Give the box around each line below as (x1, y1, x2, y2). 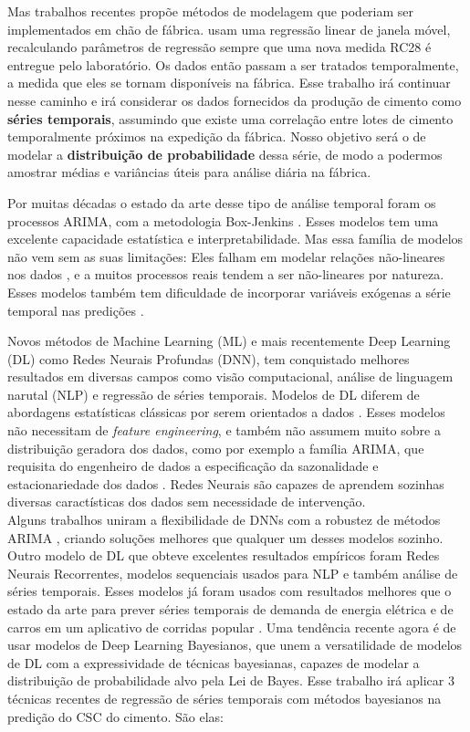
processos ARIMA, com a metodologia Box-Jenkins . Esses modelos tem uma (7, 211, 439, 230)
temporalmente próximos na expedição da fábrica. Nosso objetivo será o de (7, 127, 426, 146)
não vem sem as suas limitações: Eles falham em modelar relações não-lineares (7, 246, 445, 266)
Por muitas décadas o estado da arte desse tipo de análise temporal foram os (7, 193, 436, 212)
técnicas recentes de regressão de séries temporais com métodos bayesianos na (7, 688, 442, 707)
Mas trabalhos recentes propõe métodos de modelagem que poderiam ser (7, 2, 414, 20)
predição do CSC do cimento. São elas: (7, 706, 224, 726)
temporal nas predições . (7, 300, 144, 319)
